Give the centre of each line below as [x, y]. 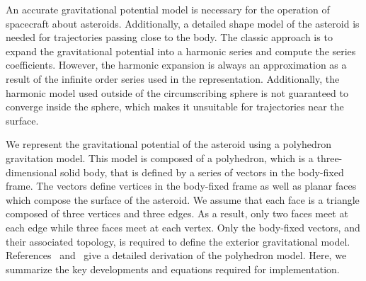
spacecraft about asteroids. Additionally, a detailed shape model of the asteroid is [183, 23]
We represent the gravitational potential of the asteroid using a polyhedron [169, 144]
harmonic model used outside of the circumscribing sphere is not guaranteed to [177, 92]
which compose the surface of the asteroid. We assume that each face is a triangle [183, 199]
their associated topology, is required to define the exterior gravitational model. [178, 241]
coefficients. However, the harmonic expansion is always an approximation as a [176, 65]
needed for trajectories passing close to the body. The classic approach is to [169, 37]
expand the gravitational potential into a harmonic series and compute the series [181, 51]
